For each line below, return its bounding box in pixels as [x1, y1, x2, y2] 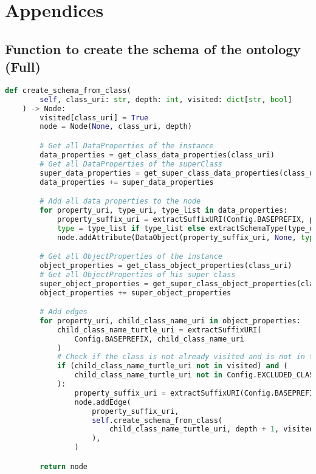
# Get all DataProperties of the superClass [39, 159, 222, 168]
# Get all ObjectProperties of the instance [39, 252, 222, 261]
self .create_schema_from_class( [92, 416, 222, 425]
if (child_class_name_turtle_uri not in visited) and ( [57, 362, 288, 371]
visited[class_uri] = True [39, 113, 149, 122]
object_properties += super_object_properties [39, 288, 232, 297]
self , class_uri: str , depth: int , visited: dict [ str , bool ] [39, 95, 292, 104]
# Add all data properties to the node [39, 197, 201, 206]
